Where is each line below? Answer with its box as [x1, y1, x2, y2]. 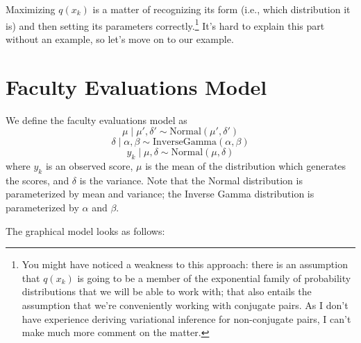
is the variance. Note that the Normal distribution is [79, 173, 303, 187]
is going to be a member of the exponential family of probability [77, 270, 351, 285]
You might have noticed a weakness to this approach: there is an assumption [22, 257, 348, 272]
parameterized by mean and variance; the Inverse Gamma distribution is [6, 186, 314, 201]
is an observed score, [45, 158, 133, 173]
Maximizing [6, 2, 56, 16]
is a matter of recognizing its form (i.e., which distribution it [92, 2, 351, 16]
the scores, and [6, 173, 69, 187]
